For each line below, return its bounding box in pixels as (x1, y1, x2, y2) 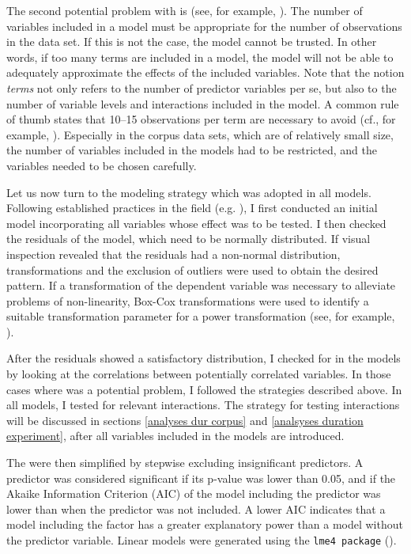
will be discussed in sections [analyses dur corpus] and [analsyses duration (6, 412, 364, 428)
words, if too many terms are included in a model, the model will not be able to (6, 48, 394, 65)
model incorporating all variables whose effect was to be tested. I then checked (6, 214, 386, 231)
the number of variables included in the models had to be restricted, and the (6, 142, 378, 158)
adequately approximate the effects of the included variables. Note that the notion (6, 64, 405, 81)
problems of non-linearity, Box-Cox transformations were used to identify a (6, 292, 369, 309)
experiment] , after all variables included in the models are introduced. (6, 427, 345, 444)
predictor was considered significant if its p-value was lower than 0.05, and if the (6, 469, 396, 486)
